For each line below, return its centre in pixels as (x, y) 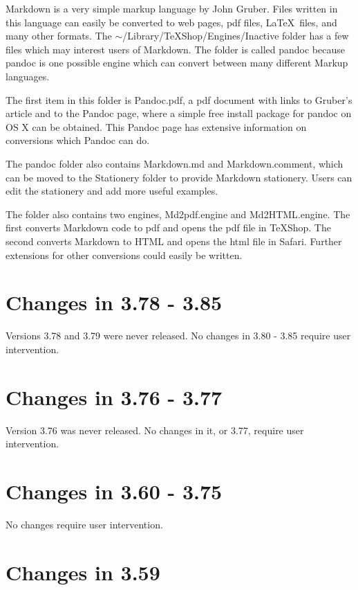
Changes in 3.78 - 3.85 (114, 302)
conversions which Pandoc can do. (78, 140)
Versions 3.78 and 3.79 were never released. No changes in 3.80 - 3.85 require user (178, 336)
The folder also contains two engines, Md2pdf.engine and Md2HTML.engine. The (178, 214)
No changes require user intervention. (84, 524)
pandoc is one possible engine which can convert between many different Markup (177, 63)
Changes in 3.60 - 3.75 (114, 491)
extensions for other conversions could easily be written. (124, 254)
